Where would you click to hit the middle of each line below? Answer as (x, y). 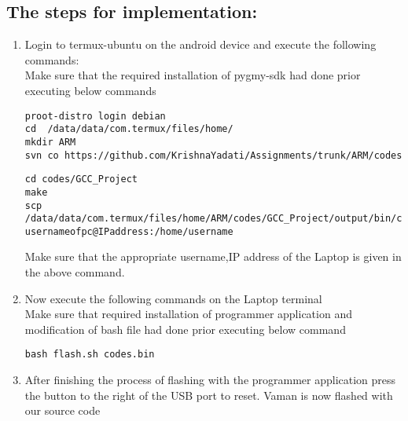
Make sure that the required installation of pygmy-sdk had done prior (193, 75)
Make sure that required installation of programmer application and (188, 314)
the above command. (75, 272)
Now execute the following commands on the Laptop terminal (173, 298)
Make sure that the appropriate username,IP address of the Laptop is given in (213, 256)
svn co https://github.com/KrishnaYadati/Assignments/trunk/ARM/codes (213, 155)
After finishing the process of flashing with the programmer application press (210, 380)
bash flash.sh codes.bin (90, 355)
